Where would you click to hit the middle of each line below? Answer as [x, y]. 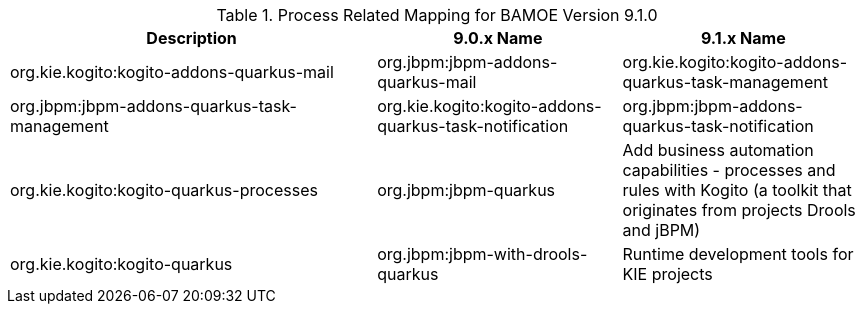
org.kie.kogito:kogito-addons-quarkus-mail [172, 72]
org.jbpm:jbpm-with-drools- [482, 254]
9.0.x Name [498, 38]
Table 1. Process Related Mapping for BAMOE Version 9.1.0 [437, 15]
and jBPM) [661, 230]
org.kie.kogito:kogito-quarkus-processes [164, 190]
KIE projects [667, 274]
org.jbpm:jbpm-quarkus [466, 190]
